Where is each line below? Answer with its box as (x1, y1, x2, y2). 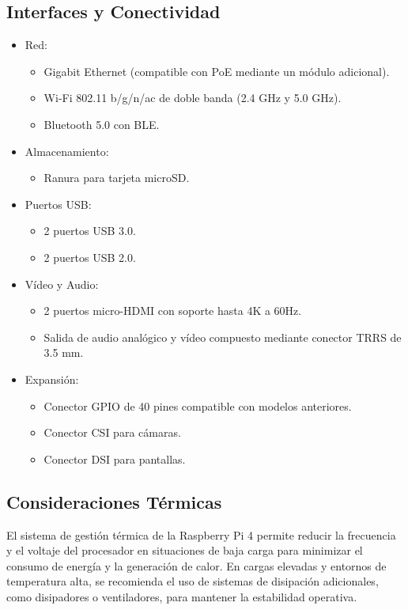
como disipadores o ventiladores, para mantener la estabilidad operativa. (6, 588, 357, 604)
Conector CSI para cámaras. (43, 424, 181, 441)
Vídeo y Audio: (25, 275, 99, 292)
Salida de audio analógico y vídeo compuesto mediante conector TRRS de (43, 328, 402, 345)
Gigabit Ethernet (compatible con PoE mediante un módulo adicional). (43, 63, 390, 79)
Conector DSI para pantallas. (43, 450, 186, 467)
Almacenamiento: (25, 142, 109, 159)
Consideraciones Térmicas (6, 489, 222, 513)
